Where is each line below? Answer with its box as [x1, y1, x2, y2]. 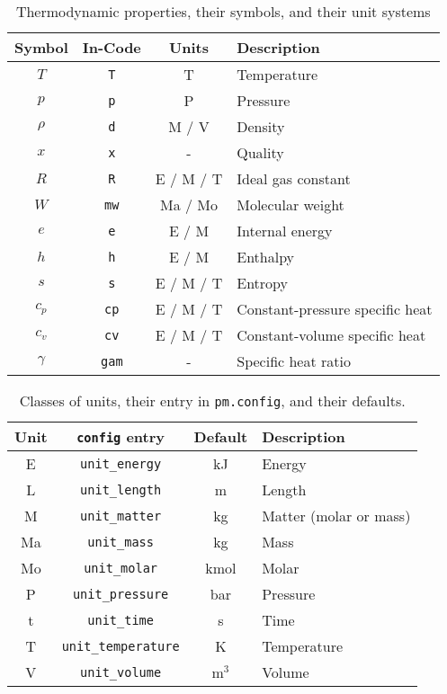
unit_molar [84, 560, 158, 575]
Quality [237, 142, 284, 163]
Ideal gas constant [237, 168, 351, 189]
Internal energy [237, 220, 333, 241]
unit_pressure [72, 586, 169, 601]
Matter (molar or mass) [262, 505, 411, 526]
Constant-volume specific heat [237, 325, 426, 345]
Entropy [237, 272, 288, 293]
